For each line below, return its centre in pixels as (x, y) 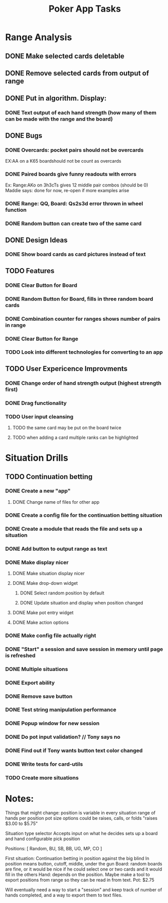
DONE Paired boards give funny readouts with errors (71, 174)
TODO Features (30, 271)
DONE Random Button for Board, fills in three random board (79, 298)
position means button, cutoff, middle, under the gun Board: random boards (84, 863)
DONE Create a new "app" (38, 491)
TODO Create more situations (42, 778)
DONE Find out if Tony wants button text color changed (74, 750)
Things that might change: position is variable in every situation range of (80, 813)
